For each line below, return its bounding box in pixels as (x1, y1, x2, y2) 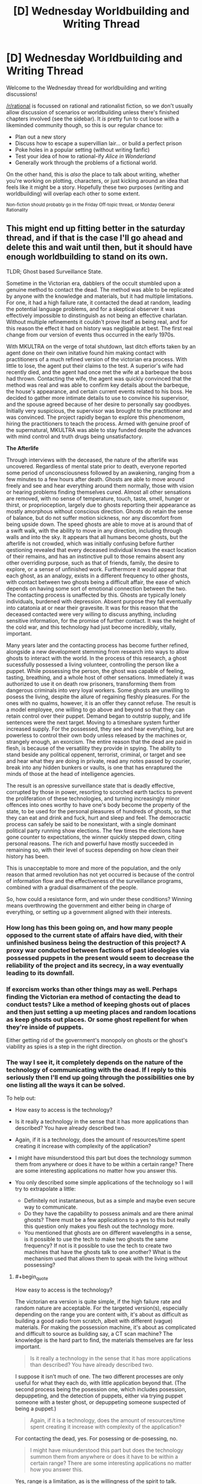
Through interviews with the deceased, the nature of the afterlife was (6, 456, 178, 464)
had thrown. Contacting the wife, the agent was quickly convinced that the (6, 375, 192, 382)
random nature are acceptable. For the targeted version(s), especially (14, 1304, 188, 1312)
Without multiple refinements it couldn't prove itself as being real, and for (6, 318, 188, 325)
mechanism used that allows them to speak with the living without (24, 1255, 188, 1262)
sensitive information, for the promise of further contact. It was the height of (6, 617, 196, 624)
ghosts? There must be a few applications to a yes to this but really (24, 1216, 191, 1224)
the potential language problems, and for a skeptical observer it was (6, 305, 175, 312)
